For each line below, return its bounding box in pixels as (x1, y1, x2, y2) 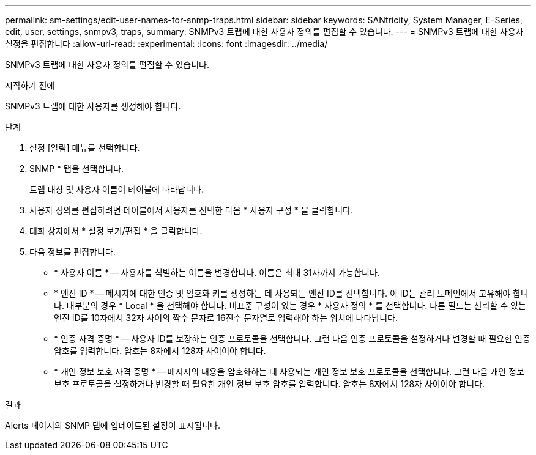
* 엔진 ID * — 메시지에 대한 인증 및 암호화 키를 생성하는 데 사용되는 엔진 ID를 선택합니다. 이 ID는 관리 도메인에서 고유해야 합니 (54, 288, 529, 298)
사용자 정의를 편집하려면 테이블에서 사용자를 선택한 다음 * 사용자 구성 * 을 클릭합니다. (29, 205, 353, 215)
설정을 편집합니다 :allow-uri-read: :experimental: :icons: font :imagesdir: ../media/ (5, 39, 328, 49)
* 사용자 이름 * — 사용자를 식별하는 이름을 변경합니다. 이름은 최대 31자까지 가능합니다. (54, 267, 380, 278)
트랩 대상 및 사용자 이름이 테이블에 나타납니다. (29, 184, 204, 194)
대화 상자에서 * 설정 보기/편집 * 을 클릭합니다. (29, 226, 203, 236)
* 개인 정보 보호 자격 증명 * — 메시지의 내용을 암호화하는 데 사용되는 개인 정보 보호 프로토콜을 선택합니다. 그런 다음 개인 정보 (54, 366, 524, 377)
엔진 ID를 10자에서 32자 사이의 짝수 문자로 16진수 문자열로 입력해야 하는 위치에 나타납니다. (54, 313, 398, 323)
